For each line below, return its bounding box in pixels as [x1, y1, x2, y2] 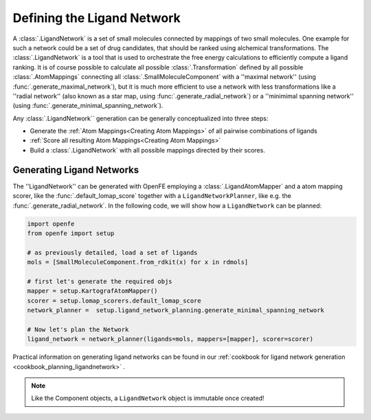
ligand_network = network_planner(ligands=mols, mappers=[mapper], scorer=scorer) [27, 335, 314, 343]
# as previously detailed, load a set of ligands [27, 248, 198, 256]
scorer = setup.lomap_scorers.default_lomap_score [27, 296, 202, 305]
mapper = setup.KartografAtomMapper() [27, 287, 158, 295]
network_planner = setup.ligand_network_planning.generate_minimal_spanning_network [27, 307, 324, 314]
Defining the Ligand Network [12, 10, 181, 25]
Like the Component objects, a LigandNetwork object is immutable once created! [31, 394, 265, 402]
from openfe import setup [27, 229, 115, 237]
